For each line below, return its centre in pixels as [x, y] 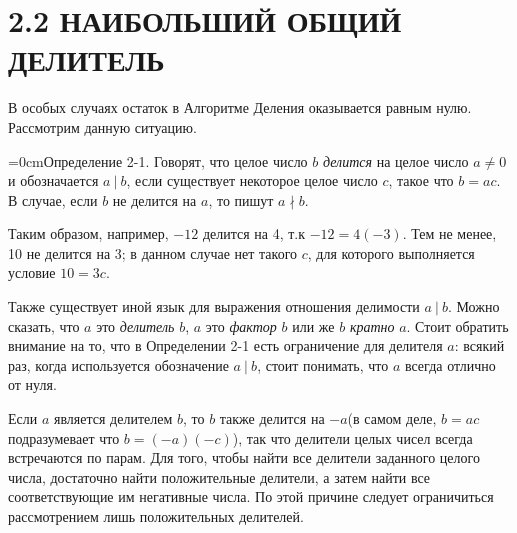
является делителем [113, 418]
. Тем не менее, [449, 233]
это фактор [241, 325]
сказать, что [44, 325]
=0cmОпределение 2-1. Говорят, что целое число [158, 160]
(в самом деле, [392, 418]
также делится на [272, 418]
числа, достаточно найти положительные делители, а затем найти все [219, 476]
